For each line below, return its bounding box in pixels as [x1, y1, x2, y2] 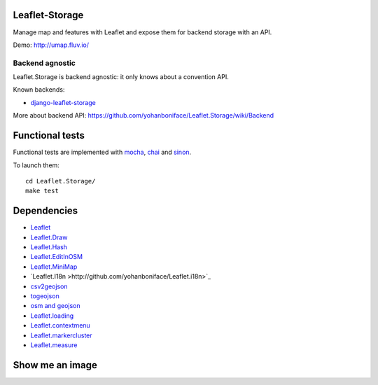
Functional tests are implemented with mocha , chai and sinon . [13, 148, 192, 157]
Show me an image [13, 359, 97, 371]
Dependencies [13, 205, 78, 217]
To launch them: [13, 161, 59, 169]
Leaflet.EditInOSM [30, 253, 83, 261]
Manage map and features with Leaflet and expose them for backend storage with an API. [13, 28, 272, 36]
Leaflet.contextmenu [30, 321, 90, 330]
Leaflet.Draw [30, 233, 68, 241]
